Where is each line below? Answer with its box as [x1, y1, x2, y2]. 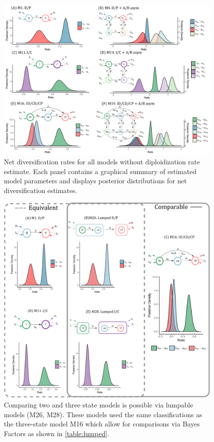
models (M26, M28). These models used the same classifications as [4, 409, 202, 419]
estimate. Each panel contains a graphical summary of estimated [4, 166, 196, 176]
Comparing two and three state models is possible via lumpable [4, 399, 193, 409]
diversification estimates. [4, 185, 77, 195]
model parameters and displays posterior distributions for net [4, 176, 187, 186]
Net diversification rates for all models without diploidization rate [4, 157, 200, 167]
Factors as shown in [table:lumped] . [4, 428, 109, 438]
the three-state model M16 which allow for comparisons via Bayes [4, 419, 200, 429]
